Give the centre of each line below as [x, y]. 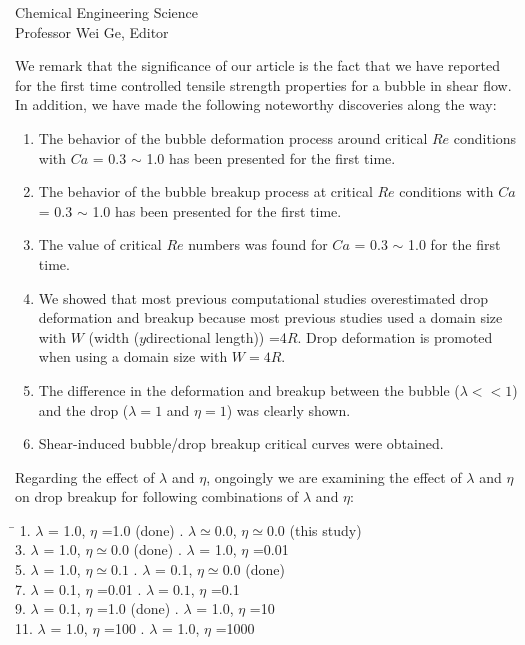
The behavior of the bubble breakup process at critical [205, 191]
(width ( [114, 336]
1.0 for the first [454, 244]
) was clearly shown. [288, 409]
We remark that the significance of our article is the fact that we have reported [257, 65]
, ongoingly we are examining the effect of [334, 476]
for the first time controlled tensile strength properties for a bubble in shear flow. [263, 84]
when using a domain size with [133, 356]
